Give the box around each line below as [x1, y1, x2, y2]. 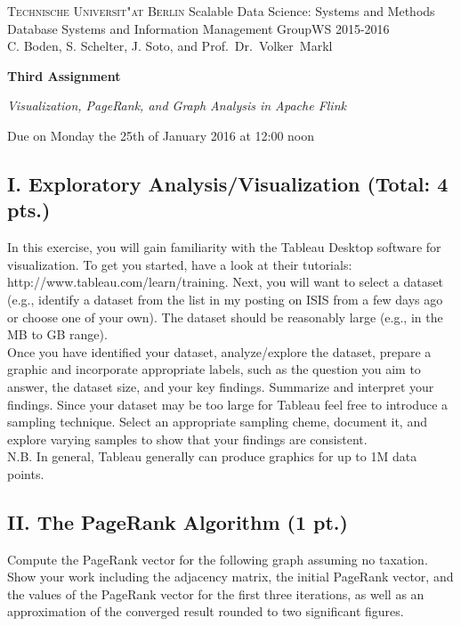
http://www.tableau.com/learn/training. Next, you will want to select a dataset [7, 272, 443, 291]
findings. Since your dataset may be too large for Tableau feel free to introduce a [7, 394, 449, 413]
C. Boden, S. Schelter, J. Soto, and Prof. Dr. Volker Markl [7, 37, 333, 55]
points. [7, 464, 44, 483]
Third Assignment [7, 66, 121, 85]
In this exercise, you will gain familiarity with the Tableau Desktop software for [7, 238, 441, 256]
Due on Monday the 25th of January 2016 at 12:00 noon [7, 126, 315, 144]
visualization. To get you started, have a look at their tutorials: [7, 255, 352, 273]
